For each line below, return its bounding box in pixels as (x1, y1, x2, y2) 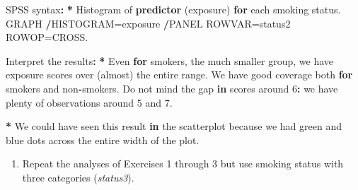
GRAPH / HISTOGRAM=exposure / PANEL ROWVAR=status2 (6, 16, 291, 30)
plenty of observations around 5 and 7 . (6, 95, 173, 109)
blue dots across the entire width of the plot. (6, 132, 200, 147)
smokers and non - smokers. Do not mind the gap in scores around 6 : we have (6, 81, 338, 95)
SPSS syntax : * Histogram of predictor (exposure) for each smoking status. (6, 2, 341, 16)
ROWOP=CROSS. (6, 30, 88, 44)
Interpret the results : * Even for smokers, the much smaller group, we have (6, 53, 334, 68)
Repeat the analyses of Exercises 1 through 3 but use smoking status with (22, 156, 344, 171)
